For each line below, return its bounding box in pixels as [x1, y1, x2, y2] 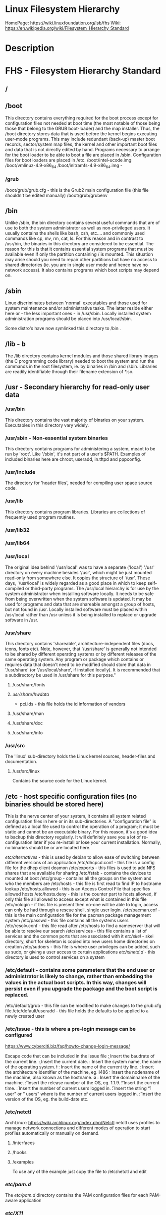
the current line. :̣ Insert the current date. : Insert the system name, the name [5, 1058, 162, 1064]
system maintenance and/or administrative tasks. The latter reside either [5, 305, 153, 311]
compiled [5, 585, 24, 591]
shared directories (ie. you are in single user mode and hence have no [5, 262, 148, 268]
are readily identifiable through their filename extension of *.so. [5, 369, 134, 375]
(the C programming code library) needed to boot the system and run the [5, 358, 155, 364]
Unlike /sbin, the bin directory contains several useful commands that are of [5, 220, 160, 226]
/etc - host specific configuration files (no [5, 792, 137, 801]
